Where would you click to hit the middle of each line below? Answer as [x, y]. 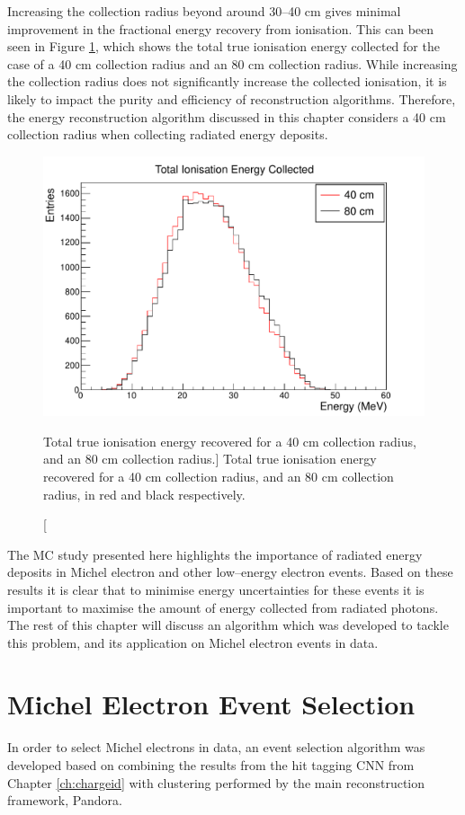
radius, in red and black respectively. [144, 494]
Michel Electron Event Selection [211, 704]
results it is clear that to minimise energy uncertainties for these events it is [216, 589]
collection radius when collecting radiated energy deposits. [168, 134]
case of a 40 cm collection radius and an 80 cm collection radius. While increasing [232, 63]
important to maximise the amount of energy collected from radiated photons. [223, 607]
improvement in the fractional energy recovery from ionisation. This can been [221, 28]
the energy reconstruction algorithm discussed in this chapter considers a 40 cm [227, 116]
